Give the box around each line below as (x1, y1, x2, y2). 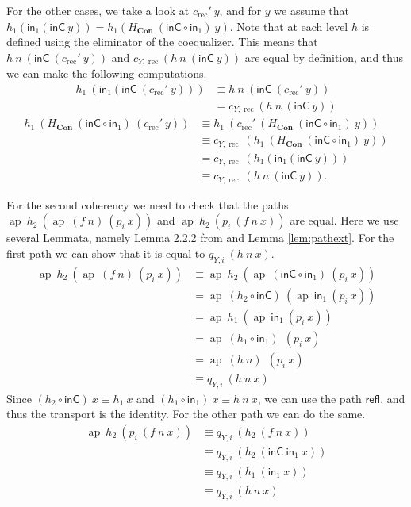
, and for (219, 2, 262, 18)
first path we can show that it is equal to (6, 245, 205, 262)
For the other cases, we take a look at (6, 2, 190, 18)
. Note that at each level (229, 17, 348, 34)
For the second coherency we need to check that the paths (6, 196, 289, 213)
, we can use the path (257, 390, 362, 406)
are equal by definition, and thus (244, 48, 403, 65)
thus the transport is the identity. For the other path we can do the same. (6, 405, 366, 422)
